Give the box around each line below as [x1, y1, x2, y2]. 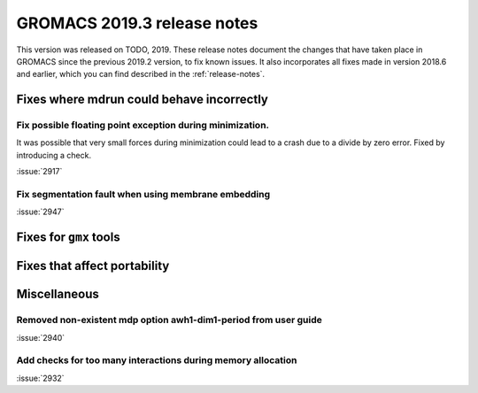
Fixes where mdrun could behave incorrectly [16, 92, 269, 107]
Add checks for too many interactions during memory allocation [16, 354, 297, 366]
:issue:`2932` [16, 373, 66, 383]
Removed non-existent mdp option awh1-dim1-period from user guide [16, 314, 322, 327]
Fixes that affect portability [16, 258, 170, 274]
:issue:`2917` [16, 166, 63, 177]
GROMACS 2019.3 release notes [16, 13, 258, 33]
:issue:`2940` [16, 332, 66, 343]
